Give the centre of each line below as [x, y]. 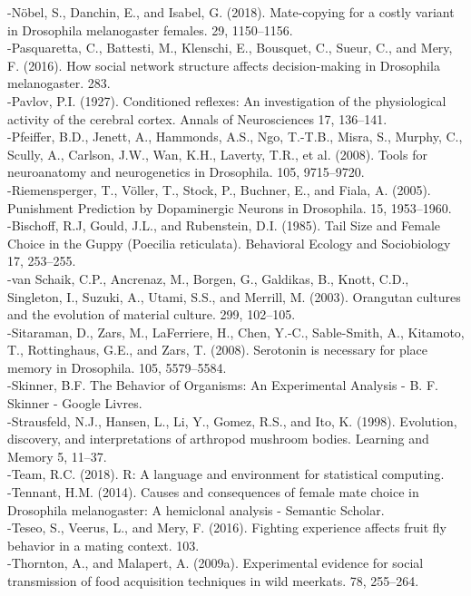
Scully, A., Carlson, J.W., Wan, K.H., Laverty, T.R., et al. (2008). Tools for [217, 154]
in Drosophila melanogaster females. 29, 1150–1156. [150, 29]
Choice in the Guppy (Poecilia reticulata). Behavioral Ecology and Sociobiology [229, 243]
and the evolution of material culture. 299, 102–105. [152, 314]
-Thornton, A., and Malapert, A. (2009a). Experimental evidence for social [216, 563]
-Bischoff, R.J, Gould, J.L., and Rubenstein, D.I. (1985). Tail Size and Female [224, 225]
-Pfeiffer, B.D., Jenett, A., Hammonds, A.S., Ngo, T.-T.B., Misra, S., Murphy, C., [235, 137]
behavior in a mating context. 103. [103, 545]
